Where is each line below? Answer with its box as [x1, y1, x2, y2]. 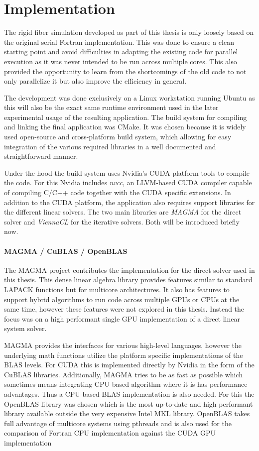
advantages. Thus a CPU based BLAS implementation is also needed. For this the [4, 388, 255, 399]
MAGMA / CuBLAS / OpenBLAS [4, 245, 128, 256]
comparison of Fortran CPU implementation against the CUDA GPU [4, 428, 216, 438]
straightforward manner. [4, 151, 78, 161]
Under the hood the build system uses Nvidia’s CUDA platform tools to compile [4, 167, 250, 178]
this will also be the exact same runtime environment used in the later [4, 102, 219, 113]
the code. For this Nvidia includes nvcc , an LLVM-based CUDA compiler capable [4, 177, 252, 188]
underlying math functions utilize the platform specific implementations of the [4, 349, 243, 360]
